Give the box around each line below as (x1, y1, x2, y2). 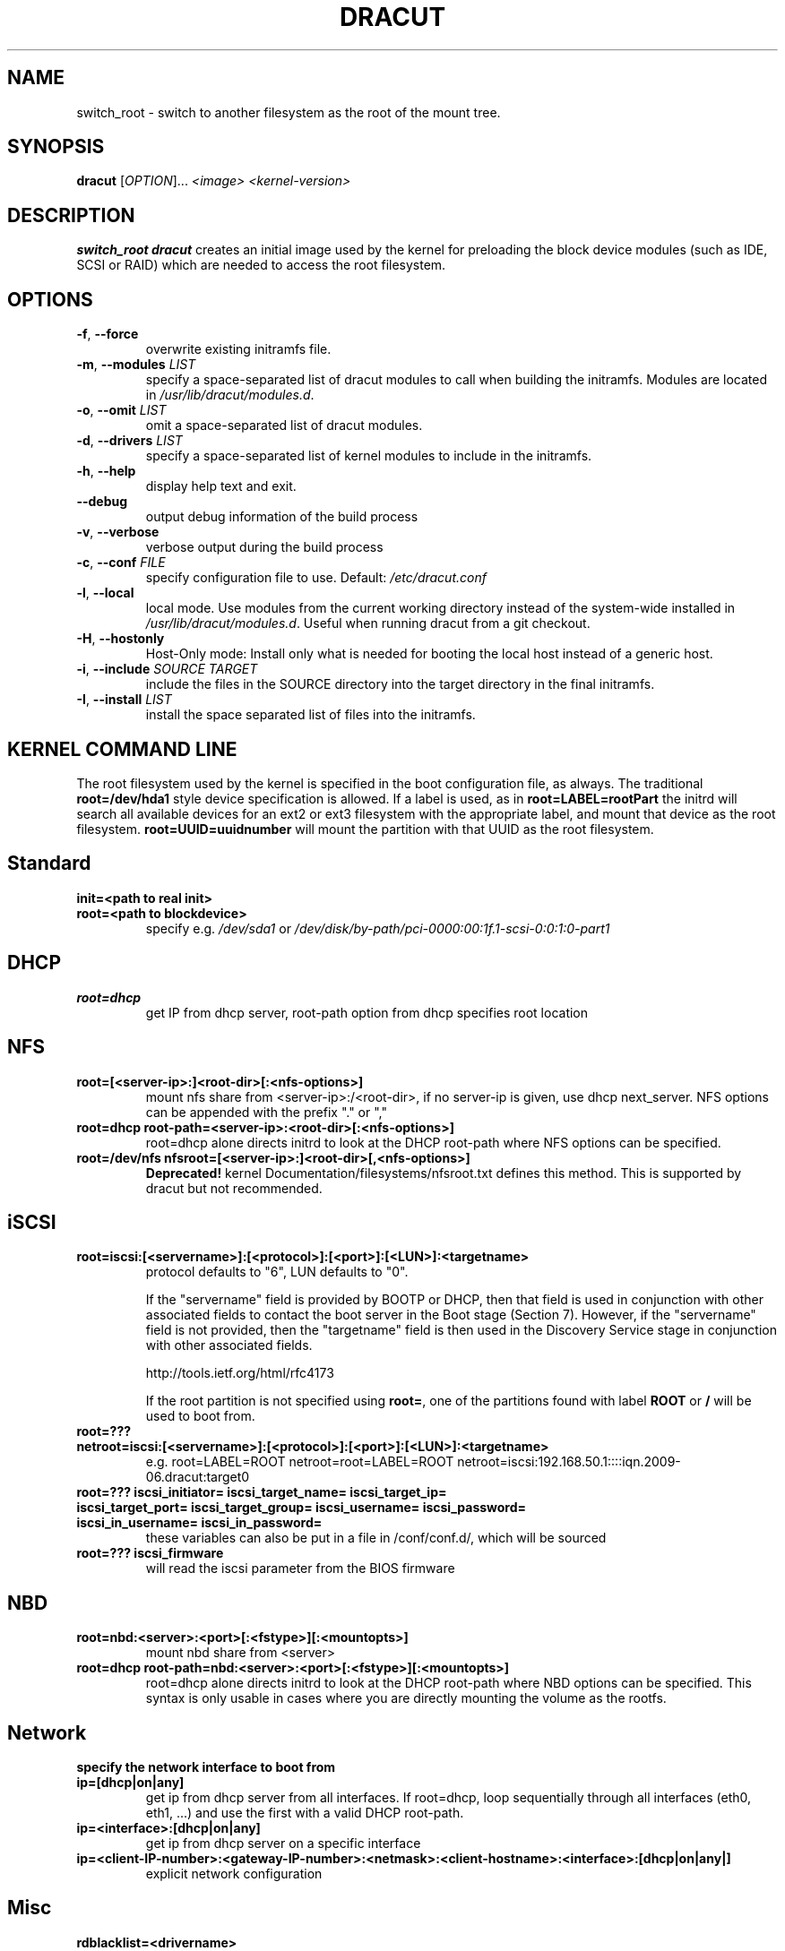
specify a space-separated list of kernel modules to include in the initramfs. (145, 448, 592, 464)
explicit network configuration (145, 1866, 323, 1882)
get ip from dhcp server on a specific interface (145, 1835, 421, 1852)
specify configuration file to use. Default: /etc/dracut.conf (145, 570, 487, 586)
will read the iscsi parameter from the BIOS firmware (145, 1560, 455, 1577)
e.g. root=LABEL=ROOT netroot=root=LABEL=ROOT (145, 1454, 454, 1470)
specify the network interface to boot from (76, 1759, 336, 1775)
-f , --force (76, 326, 139, 342)
